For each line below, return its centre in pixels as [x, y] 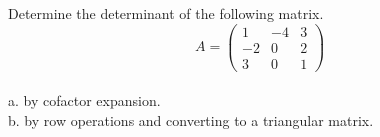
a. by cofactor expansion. [84, 100]
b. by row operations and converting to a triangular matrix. [191, 119]
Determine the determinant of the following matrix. [166, 13]
